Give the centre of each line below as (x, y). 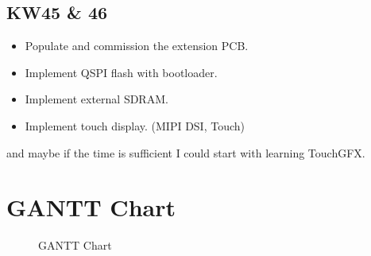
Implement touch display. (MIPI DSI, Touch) (135, 125)
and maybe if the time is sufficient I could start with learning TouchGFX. (186, 152)
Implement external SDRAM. (97, 99)
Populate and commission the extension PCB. (137, 46)
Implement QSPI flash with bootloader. (121, 72)
